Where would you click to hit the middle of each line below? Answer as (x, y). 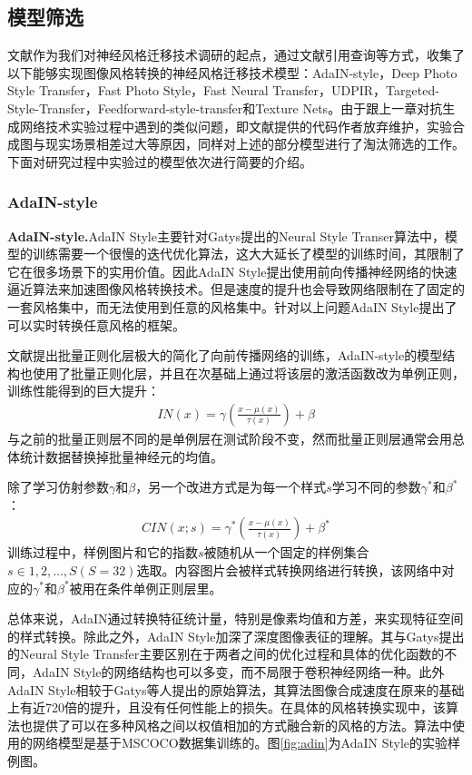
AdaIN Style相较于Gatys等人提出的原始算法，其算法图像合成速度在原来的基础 (236, 689)
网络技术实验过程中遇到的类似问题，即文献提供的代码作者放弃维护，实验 (236, 126)
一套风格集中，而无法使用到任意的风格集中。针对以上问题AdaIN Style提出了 (232, 306)
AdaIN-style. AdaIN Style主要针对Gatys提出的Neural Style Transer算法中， (226, 235)
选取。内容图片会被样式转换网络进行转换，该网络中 (289, 569)
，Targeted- (406, 90)
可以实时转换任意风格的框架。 (96, 324)
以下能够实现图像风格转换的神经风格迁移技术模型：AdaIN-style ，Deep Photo (232, 72)
